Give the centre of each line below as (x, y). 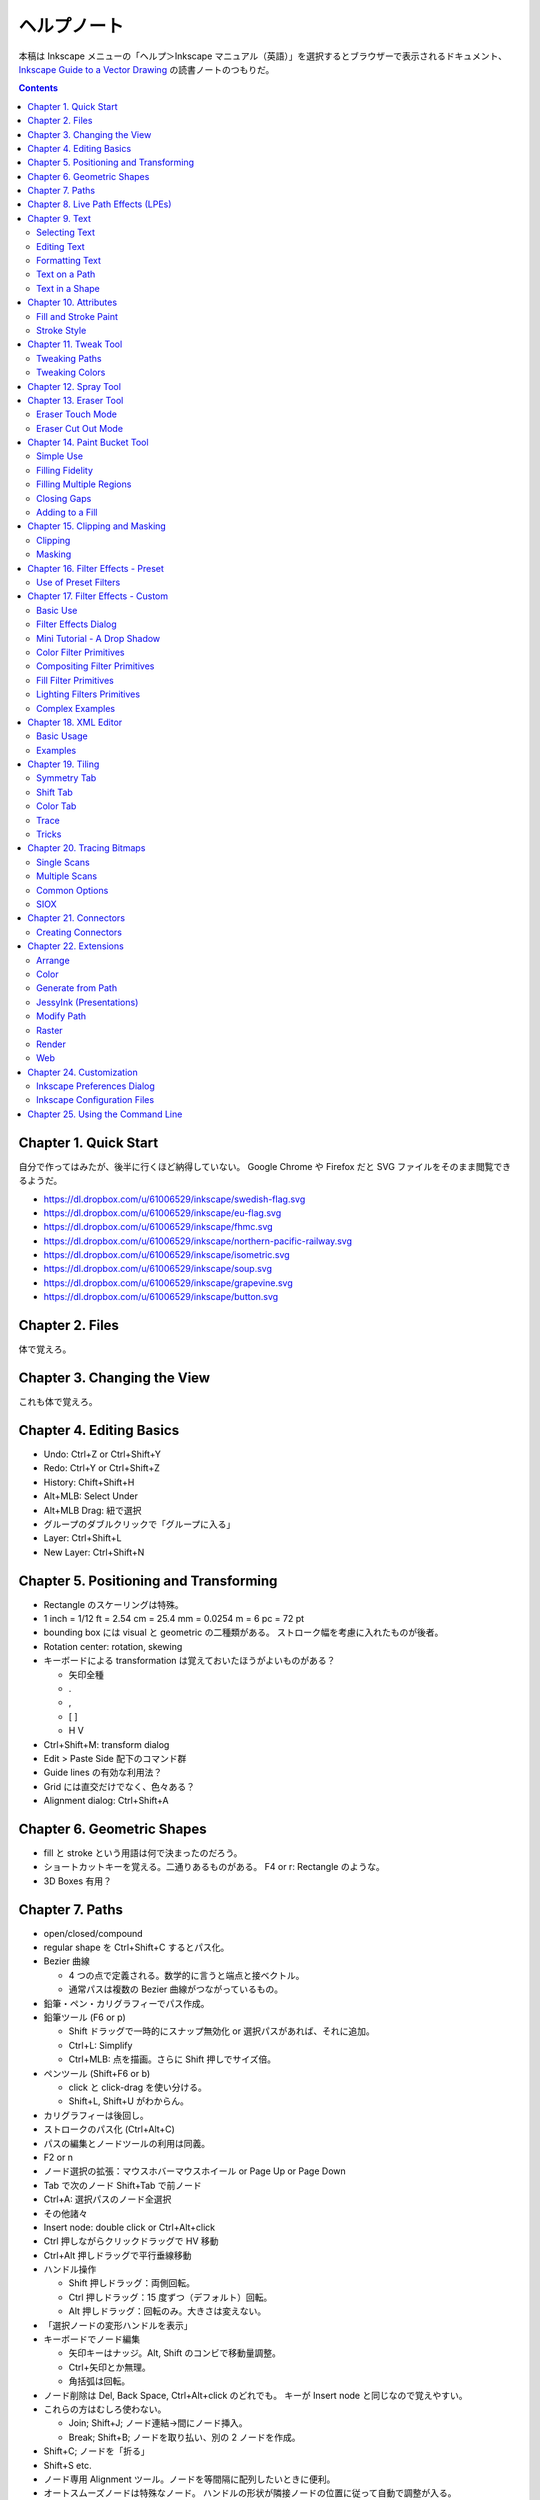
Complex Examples (75, 708)
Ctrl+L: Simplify (100, 2045)
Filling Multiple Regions (84, 484)
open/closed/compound (93, 1933)
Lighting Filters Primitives (88, 694)
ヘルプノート (71, 26)
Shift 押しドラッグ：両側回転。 (131, 2283)
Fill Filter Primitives (75, 680)
